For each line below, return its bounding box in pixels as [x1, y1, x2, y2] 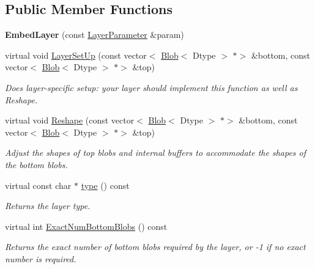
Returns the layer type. [5, 199, 91, 212]
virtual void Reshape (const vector [5, 114, 135, 127]
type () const [81, 179, 130, 191]
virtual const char [5, 179, 72, 191]
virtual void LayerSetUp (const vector [5, 48, 147, 61]
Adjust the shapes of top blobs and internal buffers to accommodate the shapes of [5, 146, 306, 159]
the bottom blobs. [5, 158, 68, 171]
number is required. [5, 252, 76, 265]
